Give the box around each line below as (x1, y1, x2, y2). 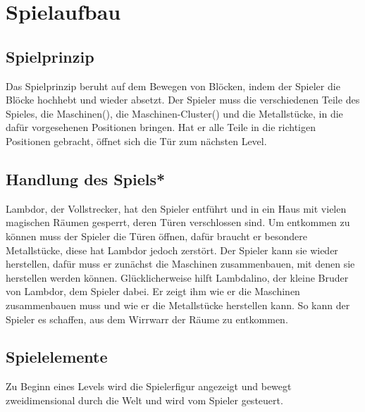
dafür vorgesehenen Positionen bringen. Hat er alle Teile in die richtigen (6, 120, 316, 135)
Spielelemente (6, 346, 108, 368)
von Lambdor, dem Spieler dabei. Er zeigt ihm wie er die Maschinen (6, 284, 300, 299)
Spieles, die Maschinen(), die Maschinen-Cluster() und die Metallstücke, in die (6, 106, 343, 120)
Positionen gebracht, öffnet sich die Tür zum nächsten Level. (6, 133, 267, 148)
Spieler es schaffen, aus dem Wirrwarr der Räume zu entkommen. (6, 311, 288, 326)
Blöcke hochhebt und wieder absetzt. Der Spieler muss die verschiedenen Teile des (6, 92, 360, 107)
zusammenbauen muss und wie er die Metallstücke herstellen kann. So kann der (6, 297, 350, 312)
